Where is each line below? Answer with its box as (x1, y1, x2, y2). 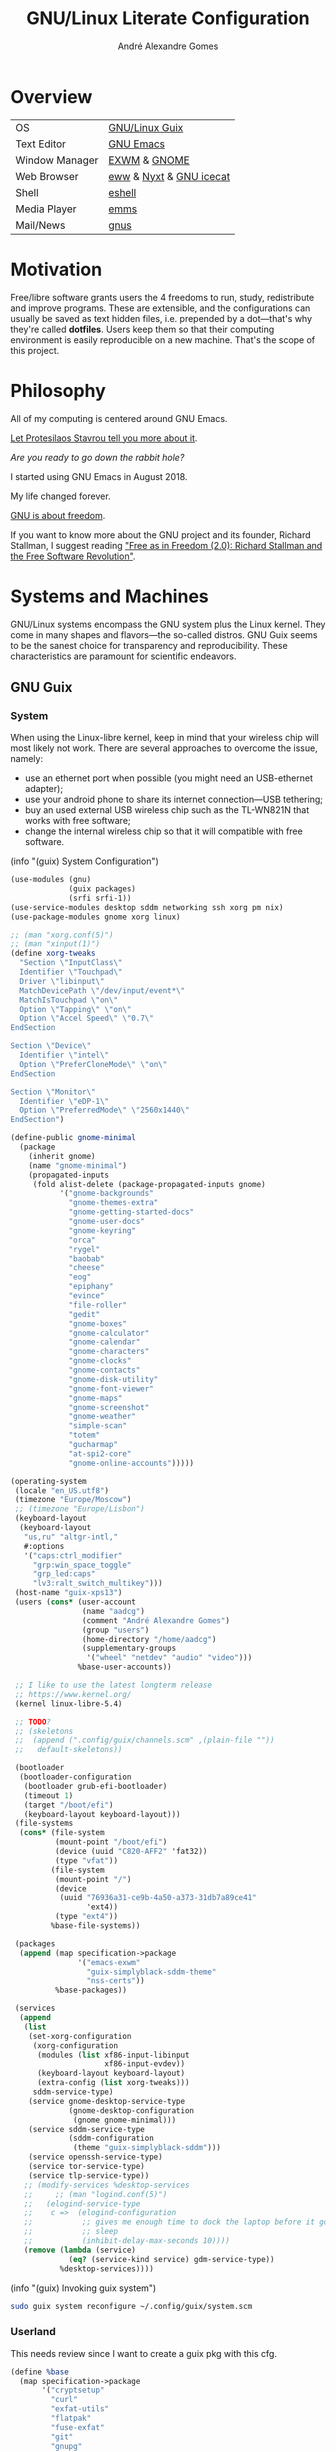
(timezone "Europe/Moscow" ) (14, 1495, 132, 1505)
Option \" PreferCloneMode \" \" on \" (19, 1059, 168, 1069)
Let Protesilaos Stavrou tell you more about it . (10, 432, 198, 444)
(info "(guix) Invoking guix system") (10, 2282, 157, 2294)
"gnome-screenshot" (68, 1402, 150, 1412)
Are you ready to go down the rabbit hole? (10, 451, 185, 463)
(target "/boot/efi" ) (23, 1800, 114, 1810)
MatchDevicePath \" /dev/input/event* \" (19, 985, 186, 996)
